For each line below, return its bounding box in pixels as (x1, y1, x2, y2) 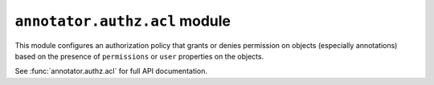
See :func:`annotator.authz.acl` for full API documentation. (14, 67, 208, 76)
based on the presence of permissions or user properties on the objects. (14, 51, 264, 61)
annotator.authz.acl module (14, 12, 231, 30)
